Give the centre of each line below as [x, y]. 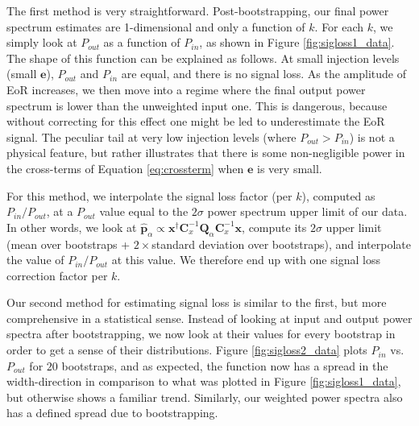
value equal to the [144, 211]
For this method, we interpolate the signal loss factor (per [149, 195]
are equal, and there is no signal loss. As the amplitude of [263, 74]
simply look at [42, 42]
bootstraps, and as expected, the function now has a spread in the [225, 365]
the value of [35, 260]
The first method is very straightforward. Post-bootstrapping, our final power [198, 10]
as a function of [142, 42]
